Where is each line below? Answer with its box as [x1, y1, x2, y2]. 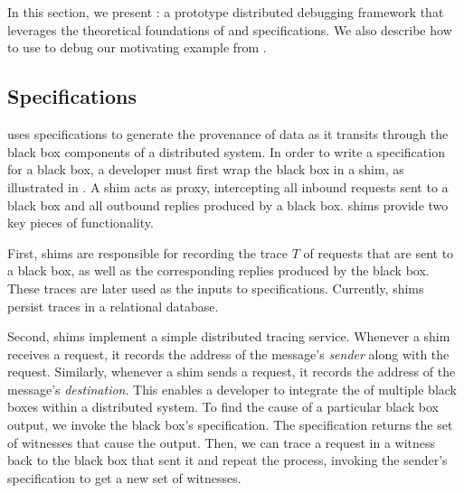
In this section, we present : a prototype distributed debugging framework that [7, 3, 444, 22]
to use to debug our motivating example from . [7, 38, 267, 57]
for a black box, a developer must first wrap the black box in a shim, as [7, 160, 404, 179]
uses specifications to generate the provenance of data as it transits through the [7, 125, 449, 144]
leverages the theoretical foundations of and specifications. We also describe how [7, 20, 452, 39]
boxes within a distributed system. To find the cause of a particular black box [7, 397, 439, 416]
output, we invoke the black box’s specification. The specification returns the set [7, 415, 453, 434]
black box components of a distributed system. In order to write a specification [7, 142, 445, 161]
